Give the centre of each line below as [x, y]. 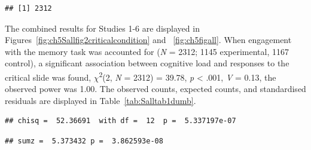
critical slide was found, [48, 77]
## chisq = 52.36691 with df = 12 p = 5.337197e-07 [121, 121]
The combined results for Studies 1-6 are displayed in [102, 28]
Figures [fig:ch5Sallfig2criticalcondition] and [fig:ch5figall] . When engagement [148, 40]
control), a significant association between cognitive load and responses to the [147, 63]
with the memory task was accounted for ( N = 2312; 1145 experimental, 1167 [147, 51]
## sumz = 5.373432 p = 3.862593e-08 [84, 141]
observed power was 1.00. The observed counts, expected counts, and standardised [155, 89]
